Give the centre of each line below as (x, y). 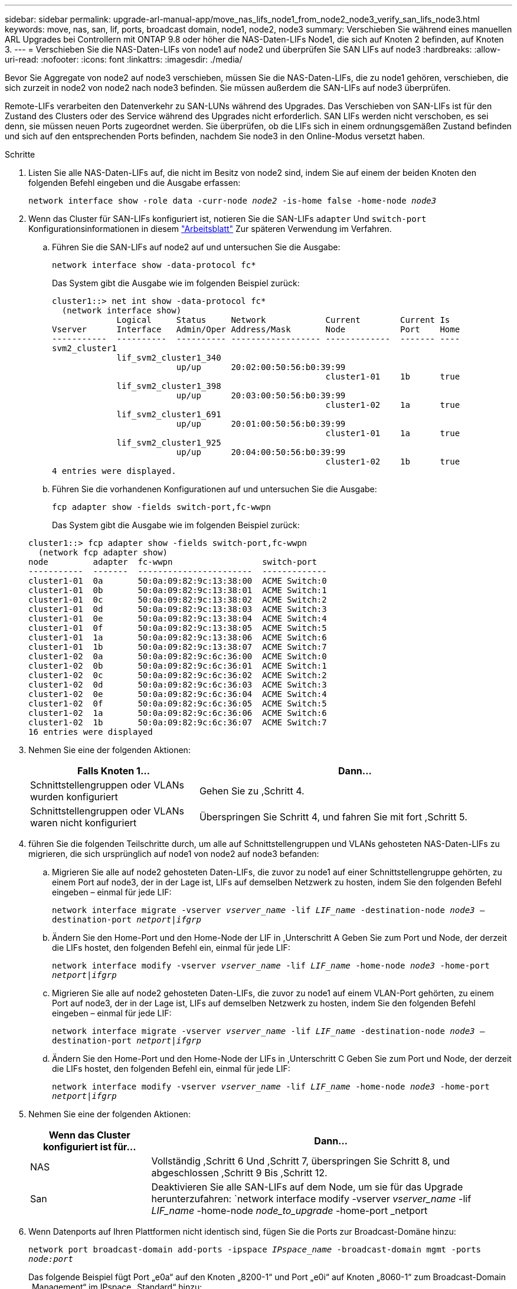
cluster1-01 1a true (393, 433)
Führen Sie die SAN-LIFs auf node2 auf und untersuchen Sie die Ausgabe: (196, 247)
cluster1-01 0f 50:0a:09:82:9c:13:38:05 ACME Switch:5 (178, 628)
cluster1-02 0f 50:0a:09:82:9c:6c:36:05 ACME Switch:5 (178, 704)
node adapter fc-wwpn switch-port (173, 562)
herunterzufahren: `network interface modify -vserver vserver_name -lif (311, 1199)
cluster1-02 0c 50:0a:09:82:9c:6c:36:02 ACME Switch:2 (178, 675)
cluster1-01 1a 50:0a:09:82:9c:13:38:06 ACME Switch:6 (178, 637)
